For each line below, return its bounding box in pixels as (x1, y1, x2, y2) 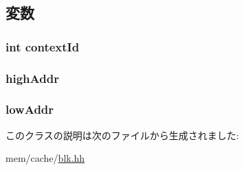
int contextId (5, 38, 80, 55)
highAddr (5, 69, 59, 86)
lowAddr (5, 101, 54, 118)
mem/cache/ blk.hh (5, 151, 85, 165)
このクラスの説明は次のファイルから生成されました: (5, 127, 239, 142)
